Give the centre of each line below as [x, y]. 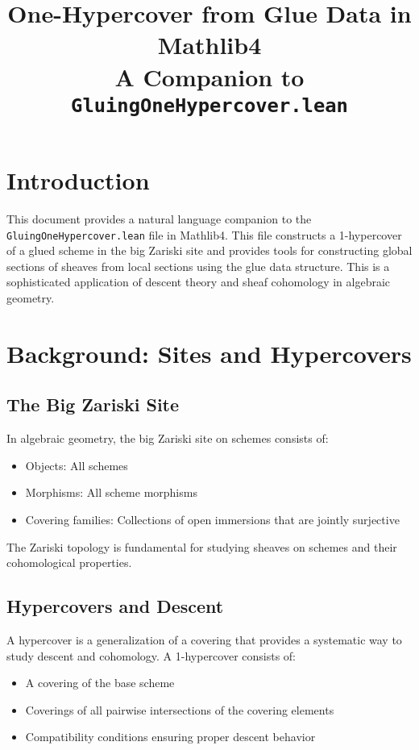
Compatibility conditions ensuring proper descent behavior [170, 737]
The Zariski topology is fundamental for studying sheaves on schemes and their [202, 546]
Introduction [78, 180]
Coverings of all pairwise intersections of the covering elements [180, 709]
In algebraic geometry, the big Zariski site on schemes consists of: [168, 438]
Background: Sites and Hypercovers [209, 353]
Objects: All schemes [77, 465]
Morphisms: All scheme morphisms [111, 492]
